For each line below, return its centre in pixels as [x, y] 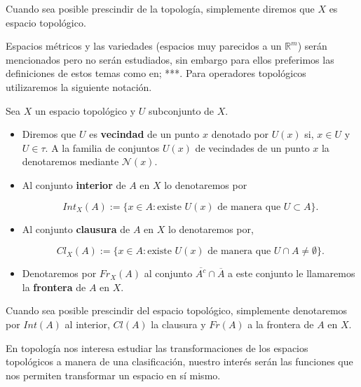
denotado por [240, 134]
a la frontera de [281, 324]
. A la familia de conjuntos [102, 147]
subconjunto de [182, 110]
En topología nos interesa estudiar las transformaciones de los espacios [157, 347]
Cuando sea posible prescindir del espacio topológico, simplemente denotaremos [177, 310]
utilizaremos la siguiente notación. [79, 86]
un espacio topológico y [85, 110]
